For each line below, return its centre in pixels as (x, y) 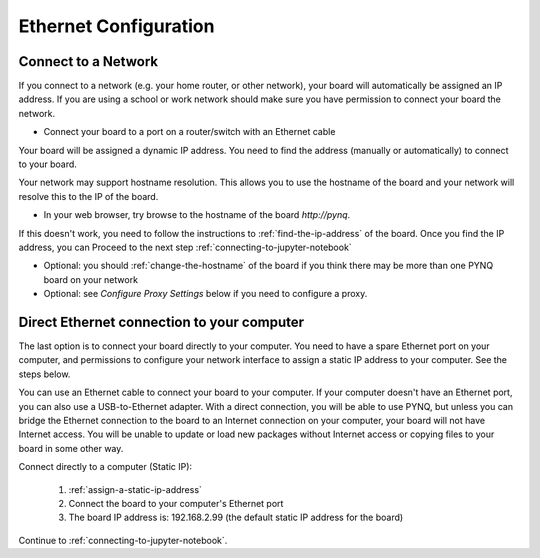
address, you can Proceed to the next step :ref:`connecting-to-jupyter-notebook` (185, 247)
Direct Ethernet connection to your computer (161, 321)
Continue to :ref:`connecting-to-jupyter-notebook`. (123, 540)
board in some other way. (71, 448)
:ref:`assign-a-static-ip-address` (135, 489)
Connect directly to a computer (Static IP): (105, 467)
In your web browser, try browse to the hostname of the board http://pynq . (197, 215)
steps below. (44, 374)
